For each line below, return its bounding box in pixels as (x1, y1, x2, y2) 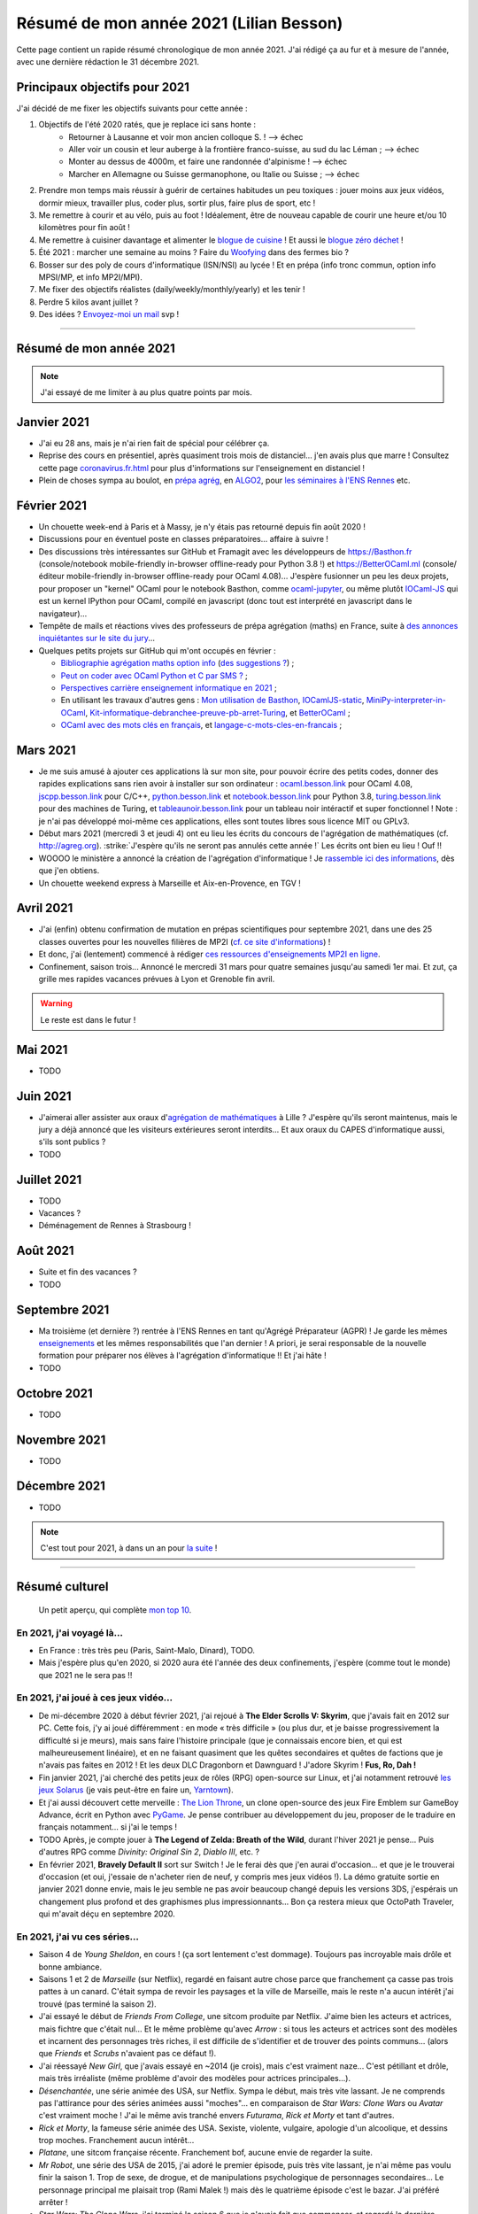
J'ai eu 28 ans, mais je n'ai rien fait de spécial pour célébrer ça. (38, 437, 270, 448)
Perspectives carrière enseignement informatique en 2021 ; (60, 682, 278, 693)
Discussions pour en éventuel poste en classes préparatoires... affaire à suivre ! (38, 534, 329, 545)
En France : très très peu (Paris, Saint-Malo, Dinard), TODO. (38, 1645, 256, 1655)
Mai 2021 (16, 1041, 68, 1057)
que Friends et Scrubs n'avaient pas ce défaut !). (38, 2048, 217, 2059)
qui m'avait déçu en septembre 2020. (38, 1908, 176, 1919)
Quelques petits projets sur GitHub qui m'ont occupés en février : (38, 645, 276, 655)
